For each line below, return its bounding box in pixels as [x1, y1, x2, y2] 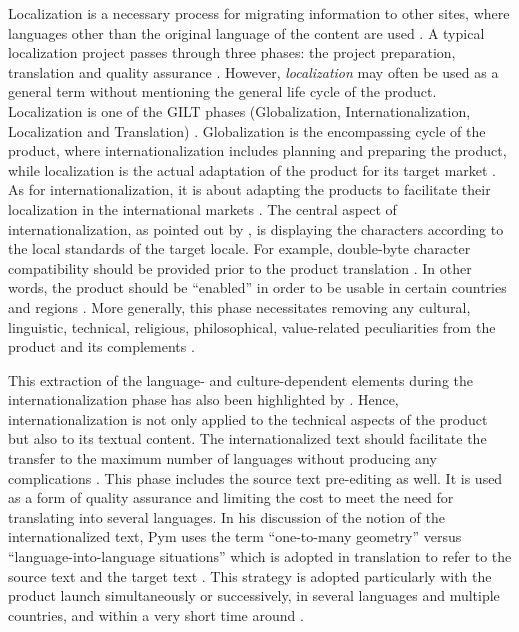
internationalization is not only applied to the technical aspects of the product [8, 408, 488, 429]
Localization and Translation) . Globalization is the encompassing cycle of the [8, 120, 486, 141]
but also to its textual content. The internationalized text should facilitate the [8, 428, 487, 449]
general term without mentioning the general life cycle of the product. [8, 81, 437, 102]
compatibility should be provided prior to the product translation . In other [8, 257, 472, 278]
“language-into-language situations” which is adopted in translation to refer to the [8, 546, 512, 567]
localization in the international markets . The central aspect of [8, 198, 397, 219]
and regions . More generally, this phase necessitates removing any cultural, [8, 296, 471, 317]
